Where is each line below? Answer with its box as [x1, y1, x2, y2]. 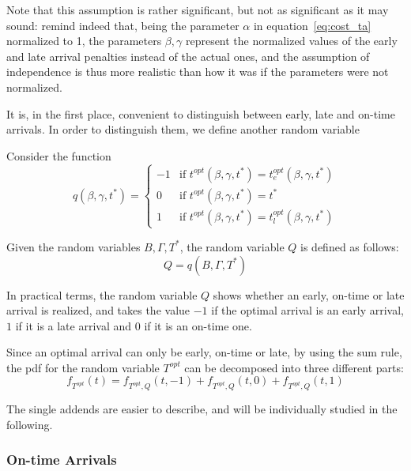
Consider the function [6, 147, 111, 164]
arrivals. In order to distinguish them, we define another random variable [6, 121, 360, 138]
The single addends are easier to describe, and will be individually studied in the [6, 401, 398, 417]
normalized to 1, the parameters [6, 32, 162, 49]
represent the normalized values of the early [185, 32, 398, 49]
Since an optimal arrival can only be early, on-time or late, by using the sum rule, [6, 344, 402, 360]
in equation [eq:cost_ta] [253, 17, 371, 33]
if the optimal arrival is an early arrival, [211, 302, 405, 318]
